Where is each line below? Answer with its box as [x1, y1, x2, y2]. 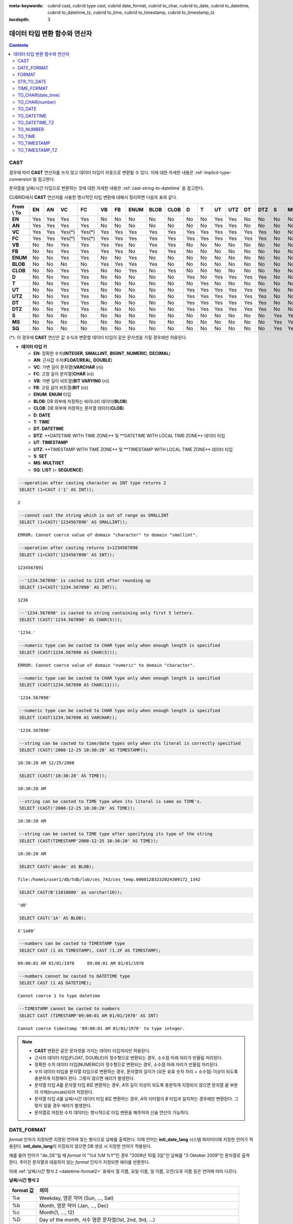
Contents [9, 42, 29, 48]
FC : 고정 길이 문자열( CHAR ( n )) [33, 371, 94, 377]
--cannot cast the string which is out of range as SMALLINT [19, 513, 169, 518]
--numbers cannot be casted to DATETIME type [19, 973, 130, 979]
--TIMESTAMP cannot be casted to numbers [19, 1006, 120, 1012]
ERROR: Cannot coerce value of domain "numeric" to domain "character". [18, 662, 195, 668]
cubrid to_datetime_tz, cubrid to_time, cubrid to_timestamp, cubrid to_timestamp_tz [47, 10, 215, 16]
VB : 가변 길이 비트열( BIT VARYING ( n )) [33, 377, 110, 384]
